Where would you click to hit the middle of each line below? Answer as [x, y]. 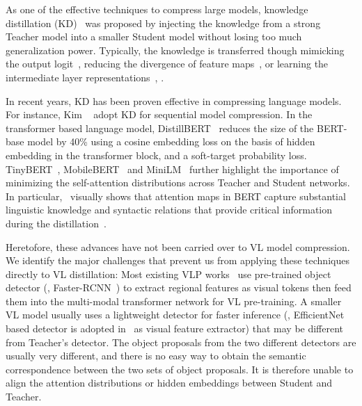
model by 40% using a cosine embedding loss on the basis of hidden [171, 141]
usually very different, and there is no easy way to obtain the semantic [156, 356]
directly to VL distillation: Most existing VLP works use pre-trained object [168, 274]
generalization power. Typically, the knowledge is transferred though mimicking [175, 50]
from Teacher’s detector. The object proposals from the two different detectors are [181, 342]
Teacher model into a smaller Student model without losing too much [154, 36]
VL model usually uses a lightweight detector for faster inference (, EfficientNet [175, 315]
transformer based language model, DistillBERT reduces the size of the [160, 128]
